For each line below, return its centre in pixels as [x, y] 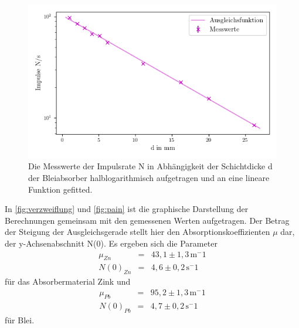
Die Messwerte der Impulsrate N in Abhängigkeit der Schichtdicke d [150, 166]
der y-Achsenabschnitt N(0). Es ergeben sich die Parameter [111, 243]
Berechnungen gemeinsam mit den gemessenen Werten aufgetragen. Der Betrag [147, 220]
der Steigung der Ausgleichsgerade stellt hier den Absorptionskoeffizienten [137, 232]
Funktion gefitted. [60, 189]
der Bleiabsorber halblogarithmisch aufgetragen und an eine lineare [149, 178]
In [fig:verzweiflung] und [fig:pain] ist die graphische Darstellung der [127, 209]
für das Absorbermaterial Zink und [68, 281]
